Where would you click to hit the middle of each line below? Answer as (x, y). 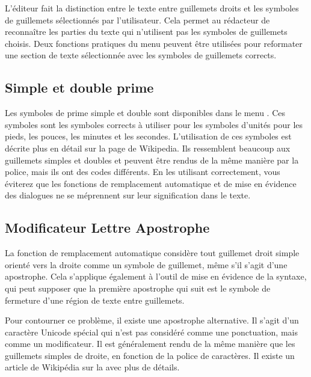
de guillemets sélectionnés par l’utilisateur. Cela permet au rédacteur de (137, 20)
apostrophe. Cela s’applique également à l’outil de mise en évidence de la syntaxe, (156, 276)
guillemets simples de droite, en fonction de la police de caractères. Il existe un (150, 355)
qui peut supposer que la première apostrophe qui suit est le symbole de (138, 288)
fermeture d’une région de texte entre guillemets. (95, 300)
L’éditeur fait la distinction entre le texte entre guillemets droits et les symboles (152, 8)
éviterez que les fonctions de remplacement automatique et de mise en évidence (151, 183)
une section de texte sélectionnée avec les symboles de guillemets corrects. (141, 55)
